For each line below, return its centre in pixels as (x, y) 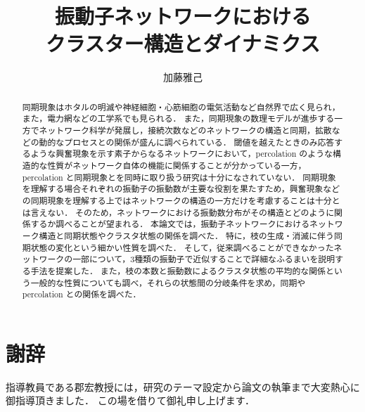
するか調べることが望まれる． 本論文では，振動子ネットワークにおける (170, 224)
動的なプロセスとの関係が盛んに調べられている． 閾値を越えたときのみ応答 (187, 142)
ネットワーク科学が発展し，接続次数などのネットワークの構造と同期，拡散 (185, 130)
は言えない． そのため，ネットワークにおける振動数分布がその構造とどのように (178, 212)
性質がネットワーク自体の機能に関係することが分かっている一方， (177, 165)
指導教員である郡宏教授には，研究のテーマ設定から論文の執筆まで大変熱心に (183, 386)
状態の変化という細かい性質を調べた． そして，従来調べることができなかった (182, 247)
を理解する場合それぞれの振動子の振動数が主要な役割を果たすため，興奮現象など (181, 189)
